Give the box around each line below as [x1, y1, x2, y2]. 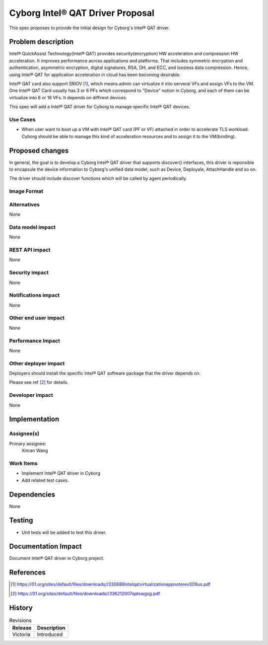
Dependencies [9, 490, 56, 499]
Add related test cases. [21, 477, 69, 483]
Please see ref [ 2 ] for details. [9, 379, 69, 385]
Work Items [9, 460, 38, 467]
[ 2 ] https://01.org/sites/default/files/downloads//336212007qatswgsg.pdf [10, 590, 160, 596]
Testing [9, 516, 33, 525]
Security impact [9, 269, 49, 276]
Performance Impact [9, 337, 61, 344]
